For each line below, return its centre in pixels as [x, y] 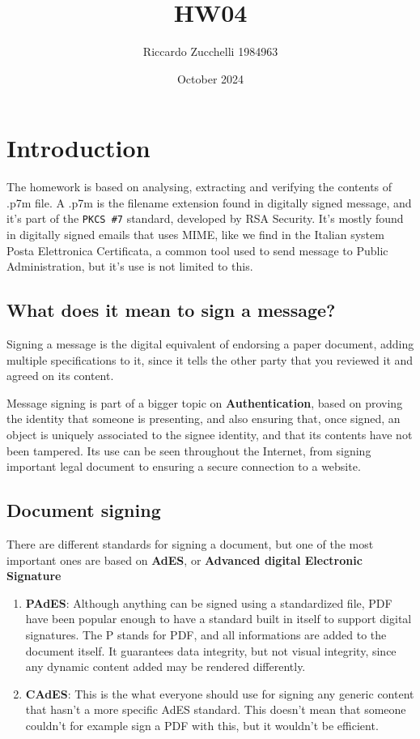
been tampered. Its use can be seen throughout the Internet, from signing [189, 450]
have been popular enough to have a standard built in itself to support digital [218, 619]
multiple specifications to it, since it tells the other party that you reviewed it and [210, 359]
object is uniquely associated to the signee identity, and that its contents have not [210, 435]
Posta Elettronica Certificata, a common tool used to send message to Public [197, 250]
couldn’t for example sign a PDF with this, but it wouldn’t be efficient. [202, 725]
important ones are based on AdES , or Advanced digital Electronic [185, 560]
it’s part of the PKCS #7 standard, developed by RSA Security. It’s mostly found [205, 218]
